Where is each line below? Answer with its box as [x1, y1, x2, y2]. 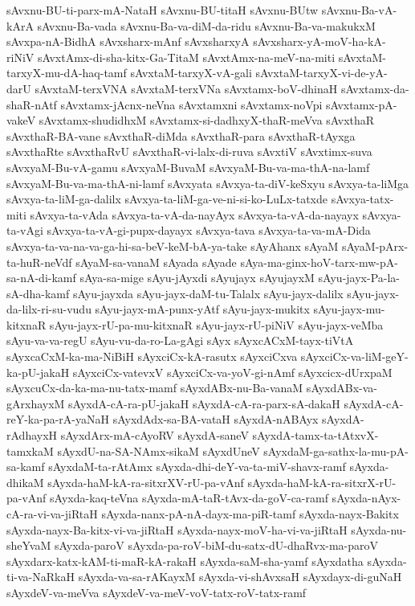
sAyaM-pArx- [341, 237, 409, 254]
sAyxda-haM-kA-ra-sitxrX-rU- [247, 473, 397, 490]
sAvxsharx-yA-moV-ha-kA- [253, 33, 386, 50]
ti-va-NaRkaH [6, 568, 75, 585]
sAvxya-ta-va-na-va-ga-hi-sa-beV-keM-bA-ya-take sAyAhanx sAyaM [6, 237, 339, 254]
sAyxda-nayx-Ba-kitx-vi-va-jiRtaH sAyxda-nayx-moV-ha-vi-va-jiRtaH [6, 521, 348, 538]
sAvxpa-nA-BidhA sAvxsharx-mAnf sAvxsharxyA [6, 33, 250, 50]
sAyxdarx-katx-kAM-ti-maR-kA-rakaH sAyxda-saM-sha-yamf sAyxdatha [6, 552, 364, 569]
